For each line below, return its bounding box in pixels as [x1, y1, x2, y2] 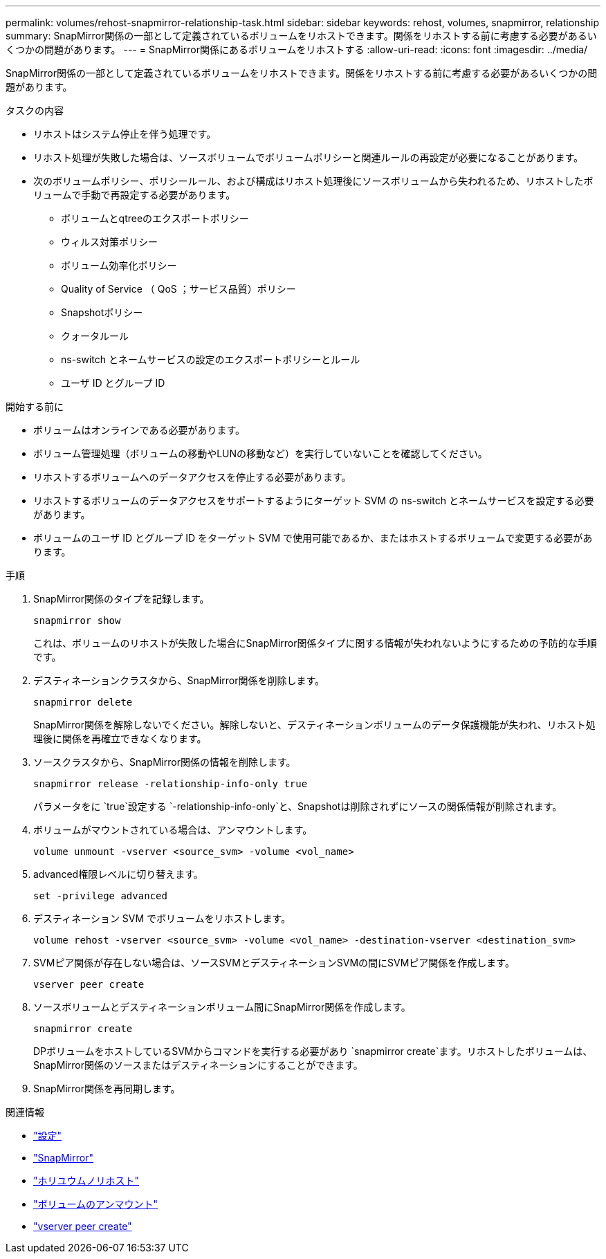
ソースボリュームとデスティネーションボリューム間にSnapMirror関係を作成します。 [33, 1001, 411, 1013]
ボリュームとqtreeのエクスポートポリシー [61, 212, 249, 224]
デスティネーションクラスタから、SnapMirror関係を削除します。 [33, 674, 325, 686]
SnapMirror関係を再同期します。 [33, 1083, 181, 1094]
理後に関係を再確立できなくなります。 [33, 733, 207, 744]
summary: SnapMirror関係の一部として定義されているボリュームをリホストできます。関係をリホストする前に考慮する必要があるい [6, 30, 597, 42]
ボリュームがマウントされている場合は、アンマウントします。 [33, 824, 313, 836]
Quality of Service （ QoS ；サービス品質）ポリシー [61, 283, 296, 295]
